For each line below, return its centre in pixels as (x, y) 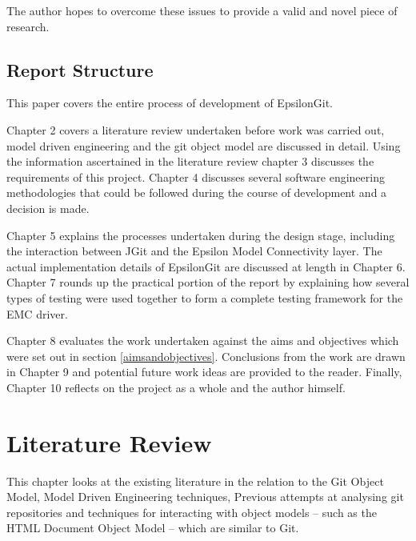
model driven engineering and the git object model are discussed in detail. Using (204, 145)
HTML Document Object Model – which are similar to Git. (153, 528)
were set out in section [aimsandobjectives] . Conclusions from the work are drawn (206, 356)
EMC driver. (37, 313)
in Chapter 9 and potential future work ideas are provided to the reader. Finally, (204, 372)
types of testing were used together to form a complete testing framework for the (205, 297)
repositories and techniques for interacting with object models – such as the (192, 512)
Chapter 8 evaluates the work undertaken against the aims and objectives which (203, 341)
